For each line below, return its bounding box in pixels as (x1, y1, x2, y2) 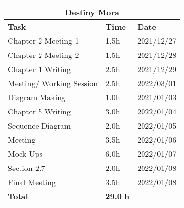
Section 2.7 (8, 162, 45, 173)
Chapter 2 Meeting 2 (8, 49, 79, 60)
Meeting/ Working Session (8, 77, 98, 89)
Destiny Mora (65, 6, 120, 18)
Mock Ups (8, 148, 42, 159)
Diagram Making (8, 92, 66, 103)
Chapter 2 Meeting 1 (8, 35, 79, 46)
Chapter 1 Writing (8, 63, 71, 75)
